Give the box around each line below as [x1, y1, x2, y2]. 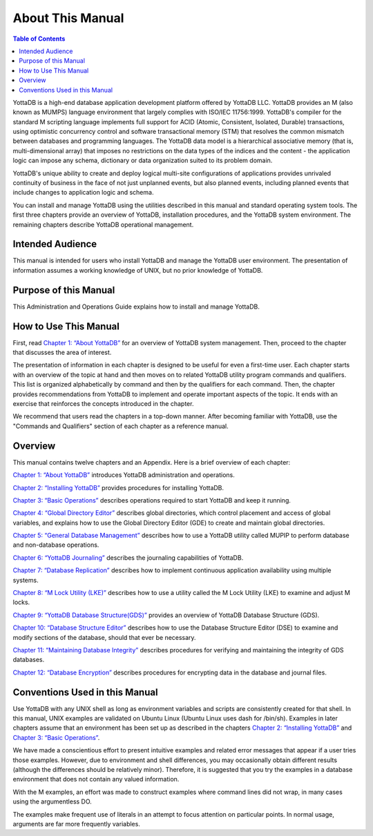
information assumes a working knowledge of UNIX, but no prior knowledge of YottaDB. [12, 266, 263, 274]
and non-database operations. [12, 541, 99, 549]
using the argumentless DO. [12, 797, 93, 806]
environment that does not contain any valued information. [12, 775, 180, 784]
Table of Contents [12, 35, 66, 43]
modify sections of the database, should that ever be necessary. [12, 633, 196, 641]
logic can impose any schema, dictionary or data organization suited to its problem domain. [12, 156, 273, 165]
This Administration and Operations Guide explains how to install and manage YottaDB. [12, 302, 260, 311]
